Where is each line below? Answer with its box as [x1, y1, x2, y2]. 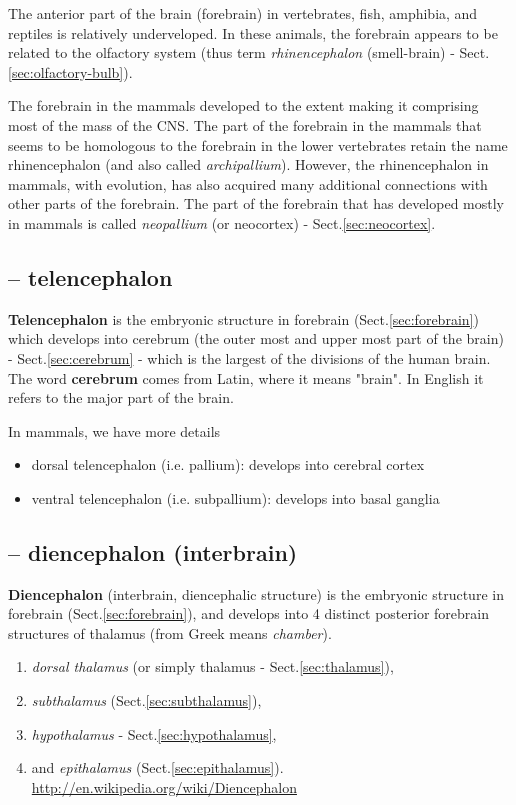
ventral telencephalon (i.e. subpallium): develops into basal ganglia [31, 487, 440, 508]
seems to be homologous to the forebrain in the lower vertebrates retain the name [8, 134, 508, 155]
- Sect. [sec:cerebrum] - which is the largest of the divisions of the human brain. [8, 347, 491, 368]
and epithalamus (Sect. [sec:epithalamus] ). [31, 757, 284, 778]
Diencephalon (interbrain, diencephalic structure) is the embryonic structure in [8, 583, 504, 604]
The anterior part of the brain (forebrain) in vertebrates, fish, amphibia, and [8, 3, 478, 23]
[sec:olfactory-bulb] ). [8, 61, 133, 82]
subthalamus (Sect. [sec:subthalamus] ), [31, 690, 262, 711]
